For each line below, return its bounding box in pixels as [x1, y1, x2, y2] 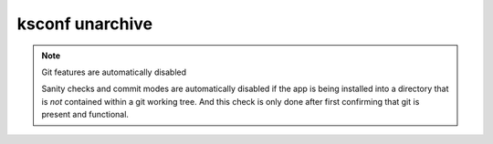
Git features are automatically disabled [41, 67, 187, 77]
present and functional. [41, 109, 130, 120]
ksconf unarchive [16, 14, 153, 34]
